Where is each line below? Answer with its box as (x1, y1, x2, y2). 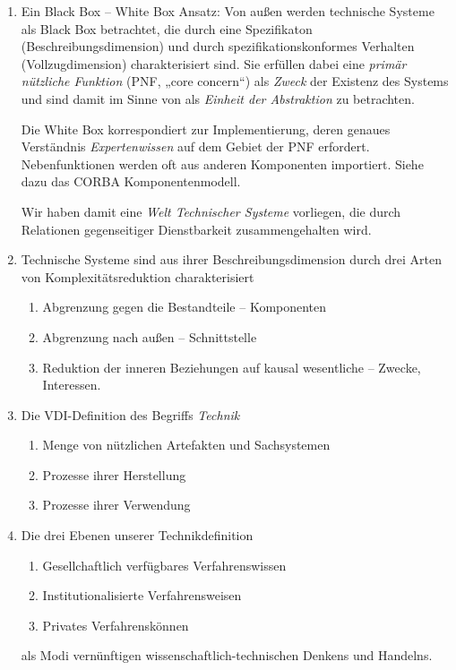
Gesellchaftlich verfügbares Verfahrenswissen (42, 555, 287, 574)
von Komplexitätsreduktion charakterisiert (21, 267, 254, 286)
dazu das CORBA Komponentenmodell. (21, 172, 241, 191)
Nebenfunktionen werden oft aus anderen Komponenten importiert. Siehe (21, 154, 424, 173)
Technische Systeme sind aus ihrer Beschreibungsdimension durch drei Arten (21, 250, 442, 269)
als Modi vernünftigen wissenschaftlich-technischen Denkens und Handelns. (21, 646, 433, 665)
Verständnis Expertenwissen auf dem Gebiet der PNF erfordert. (21, 137, 370, 156)
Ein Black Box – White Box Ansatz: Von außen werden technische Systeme (21, 2, 434, 20)
